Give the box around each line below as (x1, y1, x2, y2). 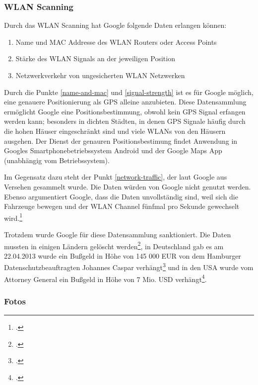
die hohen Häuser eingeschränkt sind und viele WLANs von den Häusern (4, 125, 226, 136)
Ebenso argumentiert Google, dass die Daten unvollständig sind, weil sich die (4, 191, 238, 201)
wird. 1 (4, 211, 23, 223)
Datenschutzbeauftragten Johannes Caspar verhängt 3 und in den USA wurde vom (4, 261, 254, 273)
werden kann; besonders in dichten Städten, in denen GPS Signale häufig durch (4, 116, 246, 126)
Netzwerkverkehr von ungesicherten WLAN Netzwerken (15, 70, 185, 80)
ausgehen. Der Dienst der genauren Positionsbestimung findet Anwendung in (4, 135, 238, 146)
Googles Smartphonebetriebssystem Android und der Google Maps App (4, 145, 222, 156)
